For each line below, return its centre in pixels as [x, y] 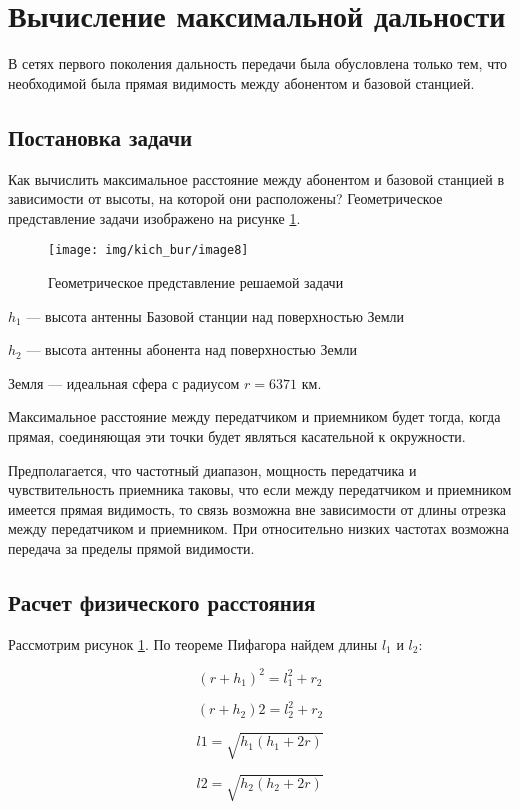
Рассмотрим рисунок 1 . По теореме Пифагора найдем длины [193, 643]
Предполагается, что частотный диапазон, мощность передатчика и [212, 469]
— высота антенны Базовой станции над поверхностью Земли [215, 315]
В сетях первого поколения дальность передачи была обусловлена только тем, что [258, 63]
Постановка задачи [100, 136]
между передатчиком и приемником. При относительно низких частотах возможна [258, 528]
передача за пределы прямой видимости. [131, 547]
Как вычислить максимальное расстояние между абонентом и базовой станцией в [256, 178]
